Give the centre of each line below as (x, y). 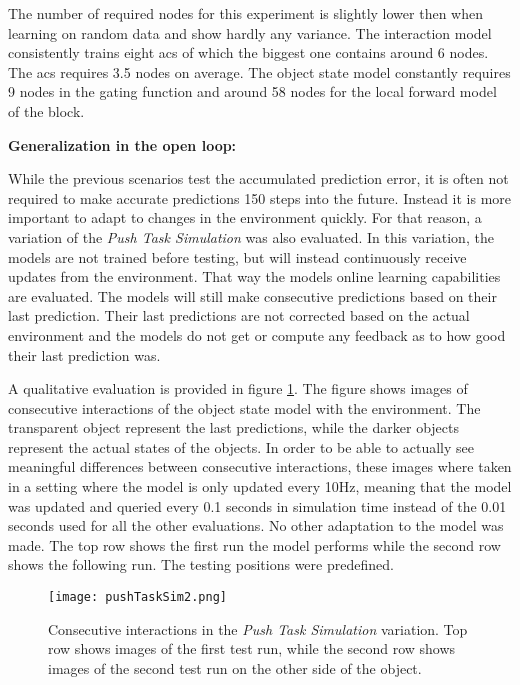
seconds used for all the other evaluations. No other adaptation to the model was (256, 525)
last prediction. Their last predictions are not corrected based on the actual (239, 315)
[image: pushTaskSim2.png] (137, 597)
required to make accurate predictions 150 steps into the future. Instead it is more (260, 197)
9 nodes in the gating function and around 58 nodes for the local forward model (252, 91)
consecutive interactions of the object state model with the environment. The (244, 407)
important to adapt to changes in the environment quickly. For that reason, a (245, 217)
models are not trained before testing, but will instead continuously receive (237, 256)
